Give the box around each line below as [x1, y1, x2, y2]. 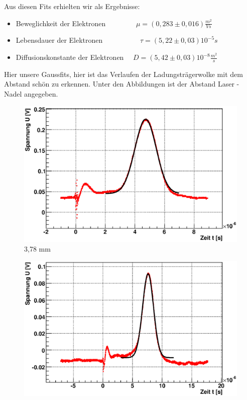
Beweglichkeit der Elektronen [16, 18, 106, 28]
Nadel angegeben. [4, 89, 58, 99]
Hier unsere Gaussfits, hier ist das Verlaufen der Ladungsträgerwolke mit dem [4, 68, 243, 79]
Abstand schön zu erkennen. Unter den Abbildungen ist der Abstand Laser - [4, 78, 239, 89]
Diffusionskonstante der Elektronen [16, 52, 124, 62]
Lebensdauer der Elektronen [16, 35, 103, 45]
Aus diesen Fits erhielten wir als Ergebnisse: [4, 1, 140, 11]
